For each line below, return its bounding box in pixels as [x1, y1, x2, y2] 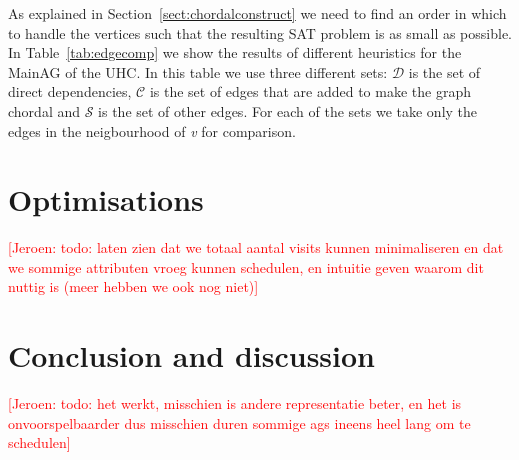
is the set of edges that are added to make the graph [149, 81, 471, 102]
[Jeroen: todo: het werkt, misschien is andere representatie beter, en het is [8, 393, 462, 414]
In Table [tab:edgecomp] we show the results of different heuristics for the [8, 42, 462, 63]
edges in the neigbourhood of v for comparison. [8, 120, 296, 141]
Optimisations [8, 179, 204, 220]
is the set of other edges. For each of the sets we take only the [98, 100, 478, 121]
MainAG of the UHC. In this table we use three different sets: [8, 61, 388, 82]
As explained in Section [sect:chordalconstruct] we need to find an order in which [8, 3, 507, 23]
